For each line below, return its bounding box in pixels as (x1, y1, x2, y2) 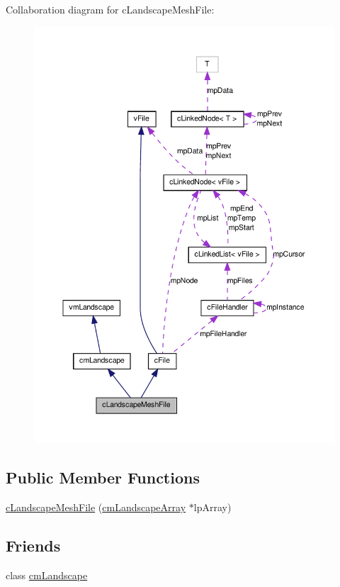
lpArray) (193, 499, 232, 514)
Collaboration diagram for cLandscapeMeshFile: (6, 2, 215, 16)
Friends (6, 534, 61, 556)
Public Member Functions (6, 466, 200, 488)
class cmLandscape (6, 567, 88, 582)
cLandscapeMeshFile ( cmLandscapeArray (6, 499, 186, 514)
